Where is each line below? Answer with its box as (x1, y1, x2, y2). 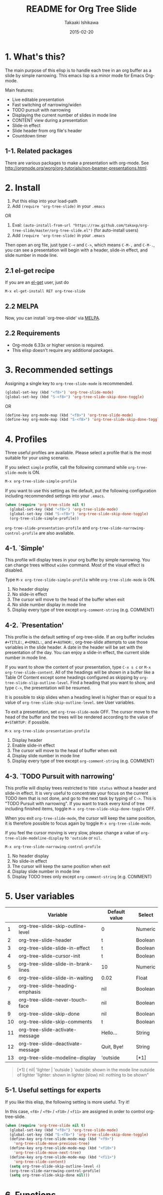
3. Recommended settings (5, 365, 113, 376)
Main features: (5, 87, 34, 93)
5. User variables (5, 891, 75, 902)
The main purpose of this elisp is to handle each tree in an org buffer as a (5, 67, 152, 73)
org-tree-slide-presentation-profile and (5, 525, 90, 531)
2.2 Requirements (5, 329, 61, 337)
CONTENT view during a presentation (12, 117, 88, 123)
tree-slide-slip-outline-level (5, 681, 68, 686)
